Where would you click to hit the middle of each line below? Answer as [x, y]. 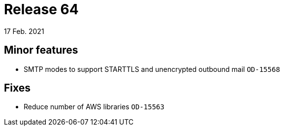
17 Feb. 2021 [24, 31]
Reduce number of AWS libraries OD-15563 [94, 107]
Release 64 [41, 9]
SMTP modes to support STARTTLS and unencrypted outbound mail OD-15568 [152, 69]
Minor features [41, 50]
